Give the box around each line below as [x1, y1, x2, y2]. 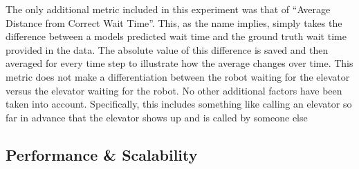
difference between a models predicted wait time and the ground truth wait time [6, 29, 347, 43]
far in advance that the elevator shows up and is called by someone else [6, 110, 308, 124]
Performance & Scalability [6, 143, 198, 165]
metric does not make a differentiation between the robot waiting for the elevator [6, 69, 350, 83]
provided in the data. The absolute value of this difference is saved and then [6, 42, 329, 57]
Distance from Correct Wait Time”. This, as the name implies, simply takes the [6, 15, 342, 30]
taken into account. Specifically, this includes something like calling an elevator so [6, 97, 352, 111]
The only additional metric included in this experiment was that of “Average [6, 2, 331, 16]
